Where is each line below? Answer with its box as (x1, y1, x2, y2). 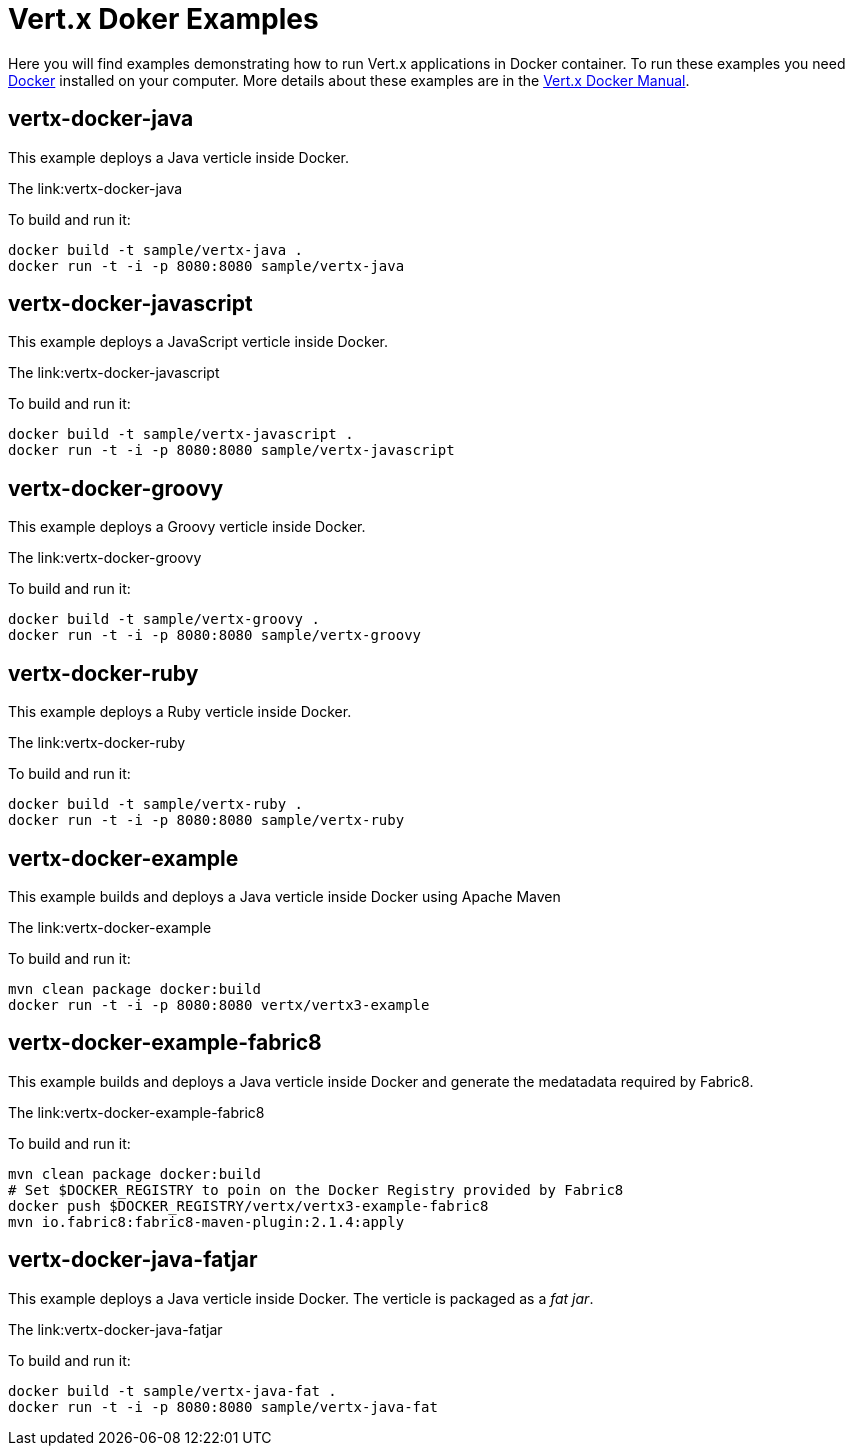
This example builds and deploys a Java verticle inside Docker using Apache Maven (8, 887, 561, 905)
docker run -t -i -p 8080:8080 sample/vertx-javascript (8, 442, 455, 459)
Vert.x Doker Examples (8, 2, 319, 36)
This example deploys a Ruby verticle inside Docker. (8, 703, 352, 721)
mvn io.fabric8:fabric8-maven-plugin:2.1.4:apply (8, 1213, 405, 1230)
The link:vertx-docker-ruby (8, 734, 186, 752)
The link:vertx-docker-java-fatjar (8, 1320, 223, 1338)
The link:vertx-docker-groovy (8, 549, 202, 567)
